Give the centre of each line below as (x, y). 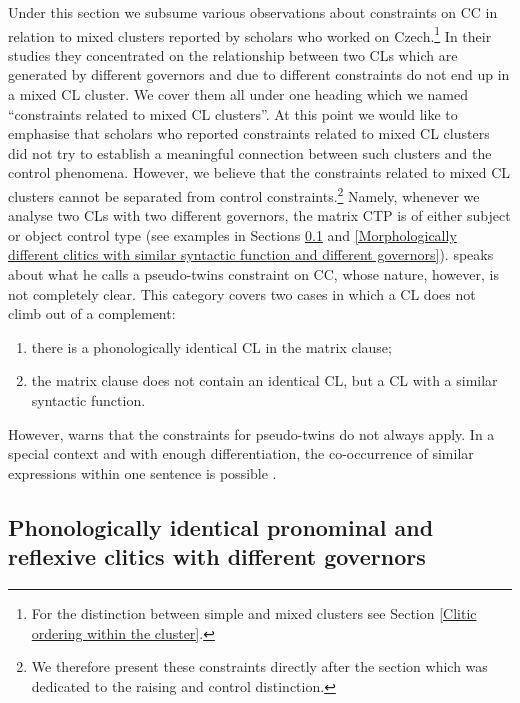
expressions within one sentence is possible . (142, 472)
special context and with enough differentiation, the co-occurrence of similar (241, 453)
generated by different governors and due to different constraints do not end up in (259, 74)
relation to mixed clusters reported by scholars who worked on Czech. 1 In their (250, 34)
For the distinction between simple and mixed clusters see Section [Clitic (254, 612)
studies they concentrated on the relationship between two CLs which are (233, 54)
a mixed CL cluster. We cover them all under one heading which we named (238, 94)
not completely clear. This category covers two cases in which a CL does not (242, 293)
